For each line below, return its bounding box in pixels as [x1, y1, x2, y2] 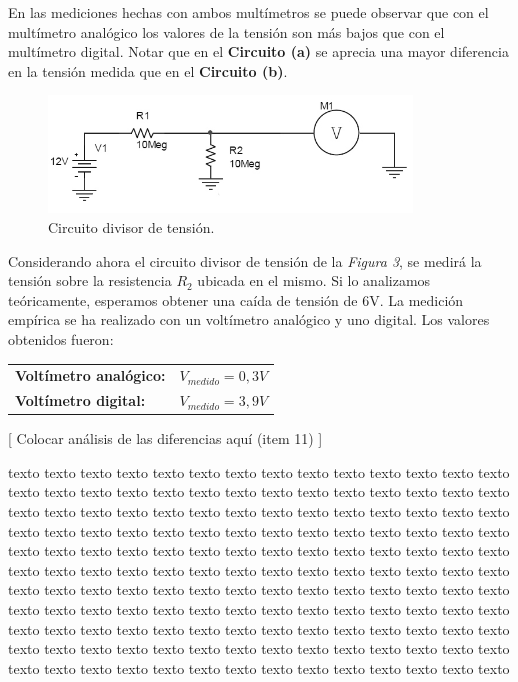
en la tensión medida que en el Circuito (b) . [8, 60, 288, 81]
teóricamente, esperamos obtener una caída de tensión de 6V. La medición [8, 289, 464, 310]
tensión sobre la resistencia [8, 270, 172, 291]
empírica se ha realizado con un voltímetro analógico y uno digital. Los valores [8, 309, 490, 330]
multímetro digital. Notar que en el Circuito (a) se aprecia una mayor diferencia [8, 41, 509, 62]
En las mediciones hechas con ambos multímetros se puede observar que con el [8, 2, 489, 22]
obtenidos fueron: [8, 329, 114, 349]
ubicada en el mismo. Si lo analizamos [197, 270, 431, 291]
